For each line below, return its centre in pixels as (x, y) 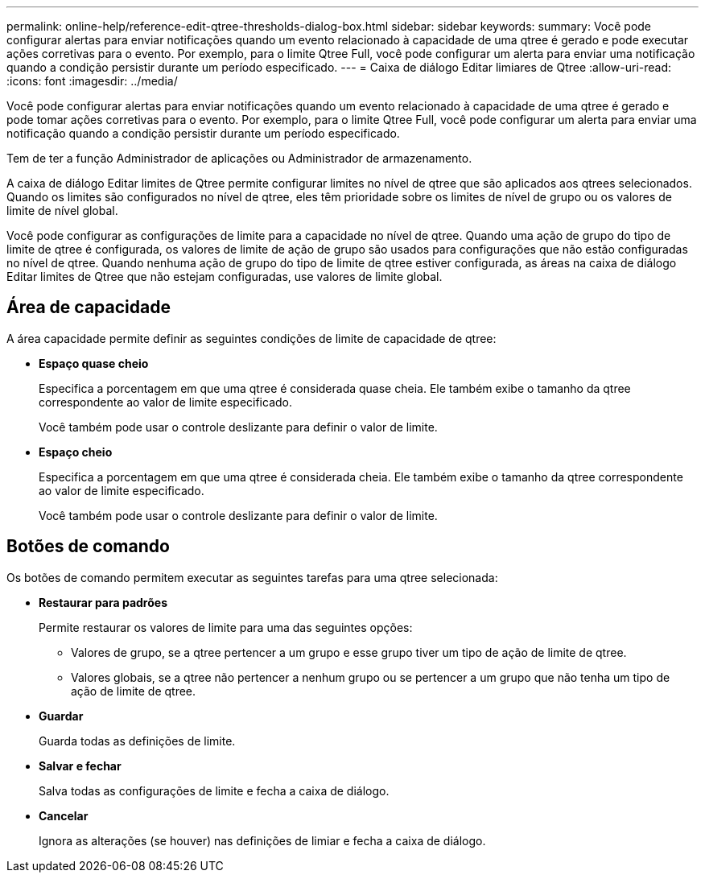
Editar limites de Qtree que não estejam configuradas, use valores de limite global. (225, 276)
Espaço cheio (76, 452)
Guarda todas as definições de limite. (137, 741)
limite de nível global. (62, 210)
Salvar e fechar (80, 766)
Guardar (61, 716)
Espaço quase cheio (94, 363)
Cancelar (64, 815)
